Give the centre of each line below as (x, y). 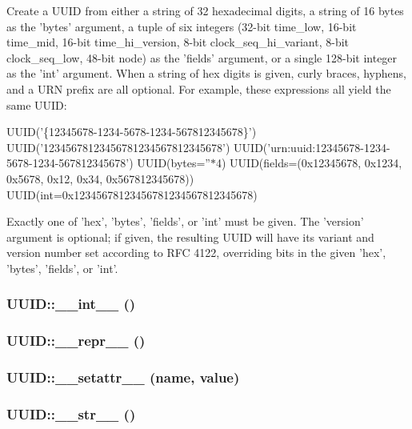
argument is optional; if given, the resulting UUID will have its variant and (190, 237)
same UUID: (37, 104)
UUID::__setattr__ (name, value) (123, 377)
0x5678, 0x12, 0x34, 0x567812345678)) (100, 178)
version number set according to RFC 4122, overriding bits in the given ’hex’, (196, 253)
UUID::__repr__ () (76, 341)
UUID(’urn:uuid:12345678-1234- (312, 147)
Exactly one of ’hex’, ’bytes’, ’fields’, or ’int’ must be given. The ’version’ (185, 221)
